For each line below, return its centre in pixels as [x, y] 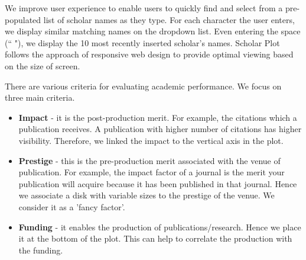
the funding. [41, 250]
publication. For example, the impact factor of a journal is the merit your [152, 172]
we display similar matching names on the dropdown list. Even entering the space [153, 31]
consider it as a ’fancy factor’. [72, 206]
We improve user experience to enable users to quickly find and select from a [144, 8]
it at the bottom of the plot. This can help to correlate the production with [155, 238]
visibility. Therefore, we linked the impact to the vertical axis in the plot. [151, 140]
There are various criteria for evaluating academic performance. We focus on [143, 86]
